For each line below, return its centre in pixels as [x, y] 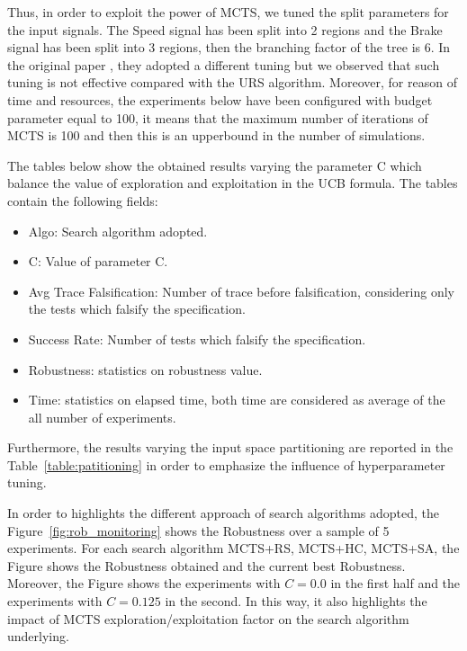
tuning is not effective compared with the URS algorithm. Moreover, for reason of [232, 82]
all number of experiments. [102, 417]
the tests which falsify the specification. [137, 309]
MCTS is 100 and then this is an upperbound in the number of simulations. [216, 135]
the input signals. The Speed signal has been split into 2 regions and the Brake [225, 29]
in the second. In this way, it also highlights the [296, 601]
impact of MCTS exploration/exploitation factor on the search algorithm [208, 618]
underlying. [38, 636]
